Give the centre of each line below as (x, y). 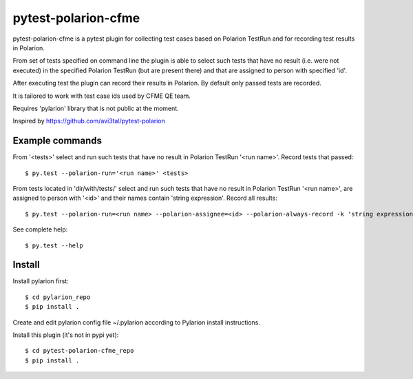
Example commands (57, 141)
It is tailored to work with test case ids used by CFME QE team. (102, 96)
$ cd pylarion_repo (58, 297)
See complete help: (40, 229)
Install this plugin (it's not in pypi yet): (66, 335)
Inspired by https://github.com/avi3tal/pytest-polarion (89, 121)
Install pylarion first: (41, 281)
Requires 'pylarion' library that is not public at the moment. (96, 108)
